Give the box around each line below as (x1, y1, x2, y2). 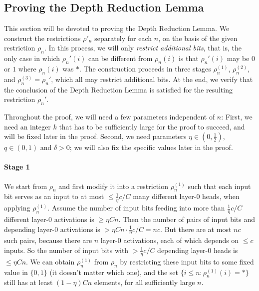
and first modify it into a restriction (58, 180, 168, 191)
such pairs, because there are (4, 235, 92, 245)
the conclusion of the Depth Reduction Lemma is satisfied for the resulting (4, 84, 233, 94)
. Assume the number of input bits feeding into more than (47, 202, 225, 213)
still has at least (4, 277, 53, 287)
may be (227, 53, 250, 63)
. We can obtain (26, 256, 75, 266)
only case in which (4, 53, 60, 63)
